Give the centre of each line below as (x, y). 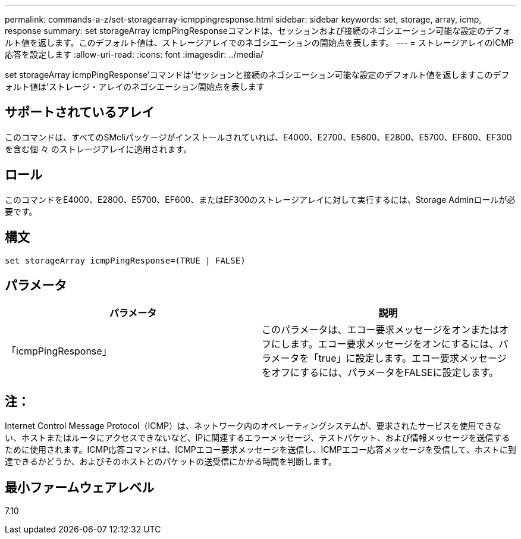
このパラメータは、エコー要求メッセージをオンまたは (381, 330)
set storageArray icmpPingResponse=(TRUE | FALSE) (125, 260)
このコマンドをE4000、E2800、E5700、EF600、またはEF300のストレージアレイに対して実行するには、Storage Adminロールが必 (260, 199)
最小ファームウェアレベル (80, 487)
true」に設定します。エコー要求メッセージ (412, 358)
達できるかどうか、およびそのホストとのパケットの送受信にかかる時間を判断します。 (171, 462)
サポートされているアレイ (80, 112)
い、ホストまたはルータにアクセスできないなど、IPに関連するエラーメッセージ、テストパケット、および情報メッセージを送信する (258, 438)
